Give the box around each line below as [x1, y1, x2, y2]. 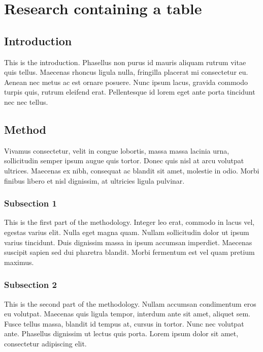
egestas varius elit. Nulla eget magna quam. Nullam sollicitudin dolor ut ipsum [4, 226, 249, 237]
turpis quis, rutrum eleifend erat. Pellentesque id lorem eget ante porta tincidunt [4, 86, 255, 97]
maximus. [4, 256, 34, 267]
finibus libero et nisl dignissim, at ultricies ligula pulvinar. [4, 175, 185, 186]
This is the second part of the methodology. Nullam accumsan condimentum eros [4, 298, 256, 309]
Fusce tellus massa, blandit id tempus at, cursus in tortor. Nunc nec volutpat [4, 318, 244, 329]
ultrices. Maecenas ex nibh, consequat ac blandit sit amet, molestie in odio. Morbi [4, 165, 259, 175]
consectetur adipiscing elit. [4, 338, 87, 348]
